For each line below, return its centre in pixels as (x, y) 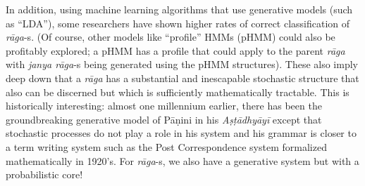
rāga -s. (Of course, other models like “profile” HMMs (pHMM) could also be (171, 37)
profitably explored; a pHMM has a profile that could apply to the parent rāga (175, 50)
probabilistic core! (44, 174)
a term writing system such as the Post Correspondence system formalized (166, 146)
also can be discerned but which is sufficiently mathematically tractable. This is (178, 92)
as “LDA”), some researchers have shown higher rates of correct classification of (178, 23)
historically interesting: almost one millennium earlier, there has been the (164, 106)
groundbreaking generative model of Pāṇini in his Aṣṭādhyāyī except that (164, 119)
